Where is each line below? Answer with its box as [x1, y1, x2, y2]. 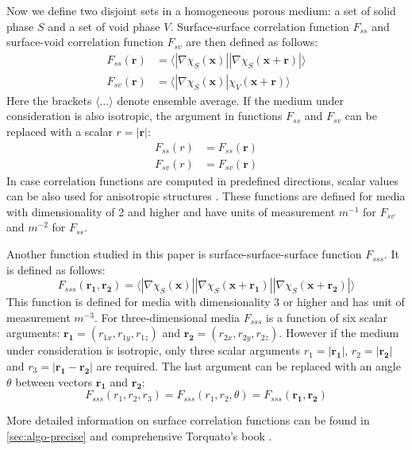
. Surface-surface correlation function [170, 17, 349, 34]
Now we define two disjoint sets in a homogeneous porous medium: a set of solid [6, 2, 396, 18]
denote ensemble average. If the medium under [117, 91, 344, 108]
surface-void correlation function [6, 33, 164, 50]
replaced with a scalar [6, 123, 113, 140]
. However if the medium [279, 324, 399, 341]
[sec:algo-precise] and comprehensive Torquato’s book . [6, 427, 272, 444]
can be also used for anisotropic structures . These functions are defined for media [6, 188, 406, 204]
